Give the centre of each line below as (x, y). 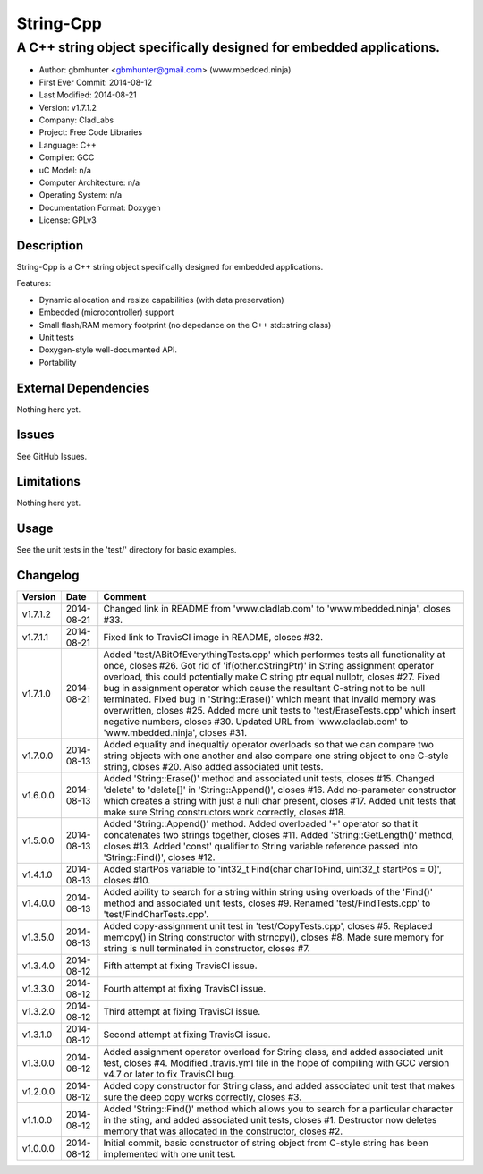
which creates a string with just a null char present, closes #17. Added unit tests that (280, 801)
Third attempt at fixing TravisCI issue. (182, 1012)
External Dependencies (83, 388)
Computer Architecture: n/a (89, 182)
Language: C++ (68, 145)
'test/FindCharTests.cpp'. (156, 915)
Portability (58, 362)
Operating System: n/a (80, 195)
